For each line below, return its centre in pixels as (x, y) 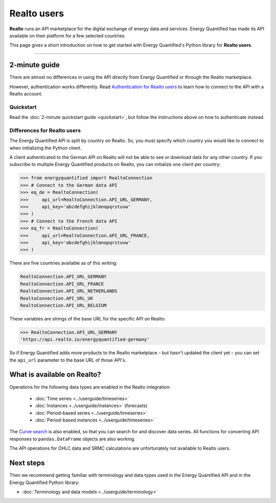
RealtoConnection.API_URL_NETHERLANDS (69, 291)
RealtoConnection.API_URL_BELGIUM (63, 305)
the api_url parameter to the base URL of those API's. (68, 360)
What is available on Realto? (55, 375)
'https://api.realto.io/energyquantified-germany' (85, 339)
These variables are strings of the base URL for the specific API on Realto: (88, 318)
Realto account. (26, 94)
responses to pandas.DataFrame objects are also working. (72, 439)
